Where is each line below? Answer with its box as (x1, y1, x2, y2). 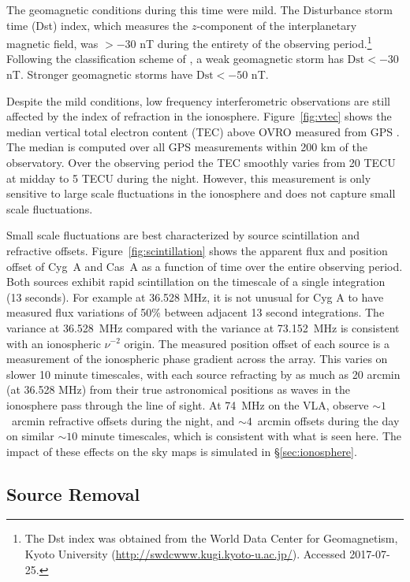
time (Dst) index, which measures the (6, 17, 188, 33)
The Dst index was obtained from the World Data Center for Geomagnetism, (24, 530, 398, 547)
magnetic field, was (6, 35, 99, 51)
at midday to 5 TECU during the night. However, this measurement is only (6, 169, 371, 186)
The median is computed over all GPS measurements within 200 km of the (6, 139, 367, 155)
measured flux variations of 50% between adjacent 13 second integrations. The (6, 304, 385, 321)
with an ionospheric (6, 335, 101, 351)
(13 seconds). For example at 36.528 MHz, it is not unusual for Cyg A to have (6, 288, 384, 305)
